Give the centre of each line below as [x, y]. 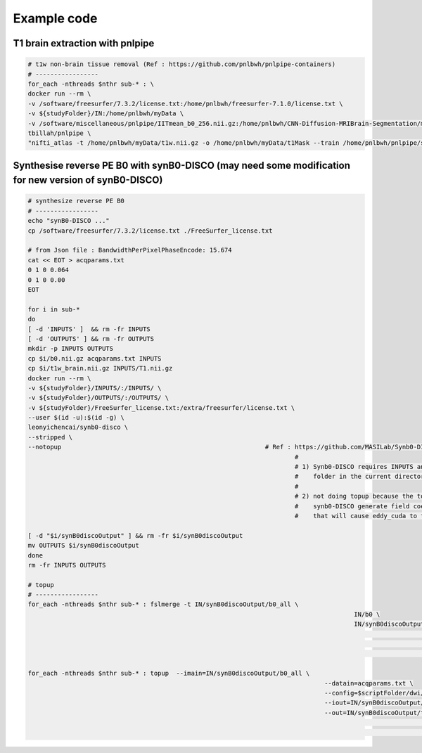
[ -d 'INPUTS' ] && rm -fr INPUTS [89, 329]
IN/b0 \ [367, 614]
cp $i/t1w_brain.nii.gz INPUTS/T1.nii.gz [100, 368]
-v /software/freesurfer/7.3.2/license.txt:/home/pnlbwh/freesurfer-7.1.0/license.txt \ [186, 103]
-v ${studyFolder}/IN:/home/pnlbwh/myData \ [106, 114]
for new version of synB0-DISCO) [88, 180]
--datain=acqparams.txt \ [369, 683]
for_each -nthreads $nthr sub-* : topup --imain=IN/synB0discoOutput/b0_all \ [169, 674]
